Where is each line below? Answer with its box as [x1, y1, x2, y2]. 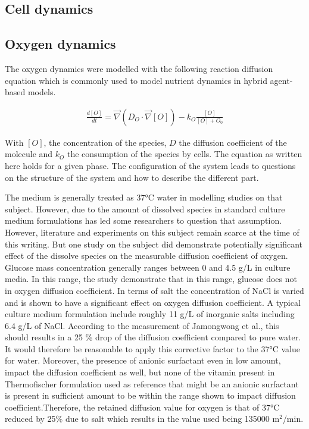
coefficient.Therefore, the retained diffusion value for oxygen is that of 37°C [5, 400, 280, 413]
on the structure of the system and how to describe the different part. [5, 171, 259, 183]
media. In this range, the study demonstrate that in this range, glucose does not [5, 273, 297, 285]
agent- [270, 74, 293, 86]
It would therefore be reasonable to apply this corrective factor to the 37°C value [5, 342, 301, 355]
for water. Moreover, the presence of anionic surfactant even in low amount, [5, 354, 281, 367]
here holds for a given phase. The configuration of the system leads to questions [5, 159, 296, 171]
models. [27, 86, 56, 98]
